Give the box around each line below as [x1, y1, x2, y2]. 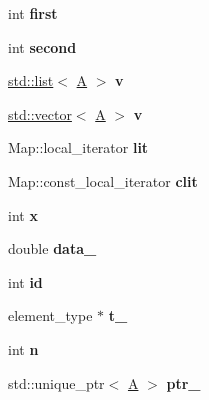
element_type [8, 305, 93, 326]
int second [8, 36, 77, 57]
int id [8, 271, 43, 292]
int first [8, 3, 58, 23]
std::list [8, 70, 54, 91]
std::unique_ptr [8, 372, 105, 393]
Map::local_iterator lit [8, 137, 149, 158]
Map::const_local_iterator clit [8, 170, 198, 191]
